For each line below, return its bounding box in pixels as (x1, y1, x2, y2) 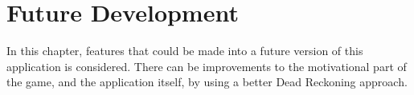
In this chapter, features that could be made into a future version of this (6, 42, 363, 59)
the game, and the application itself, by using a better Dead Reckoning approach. (6, 73, 408, 90)
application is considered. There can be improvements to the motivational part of (6, 57, 407, 74)
